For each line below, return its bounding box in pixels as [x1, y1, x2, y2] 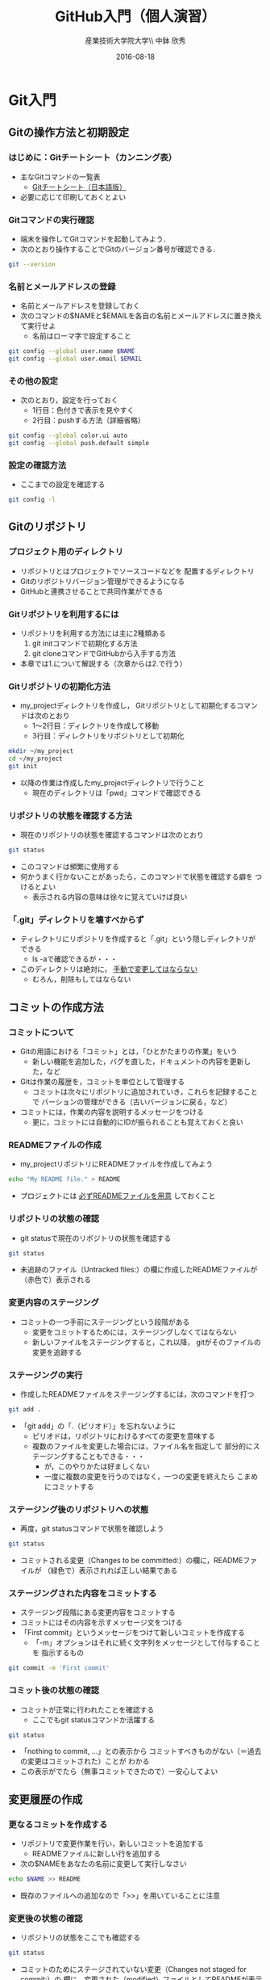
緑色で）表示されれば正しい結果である [50, 1566, 178, 1575]
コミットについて [8, 1027, 75, 1038]
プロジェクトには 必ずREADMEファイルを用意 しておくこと [19, 1191, 216, 1200]
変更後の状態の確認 [8, 1912, 83, 1923]
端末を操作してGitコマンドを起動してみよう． [19, 233, 171, 243]
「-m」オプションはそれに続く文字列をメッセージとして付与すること [31, 1637, 260, 1648]
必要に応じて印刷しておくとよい [19, 191, 127, 202]
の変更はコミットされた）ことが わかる [19, 1756, 150, 1766]
